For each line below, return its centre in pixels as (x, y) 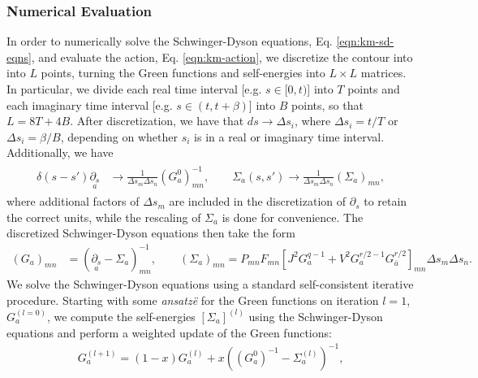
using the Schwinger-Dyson (316, 316)
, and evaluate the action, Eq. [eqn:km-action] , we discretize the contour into (222, 56)
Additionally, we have (60, 152)
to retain (385, 201)
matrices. (383, 73)
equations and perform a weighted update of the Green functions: (169, 332)
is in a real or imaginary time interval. (289, 136)
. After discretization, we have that (157, 121)
